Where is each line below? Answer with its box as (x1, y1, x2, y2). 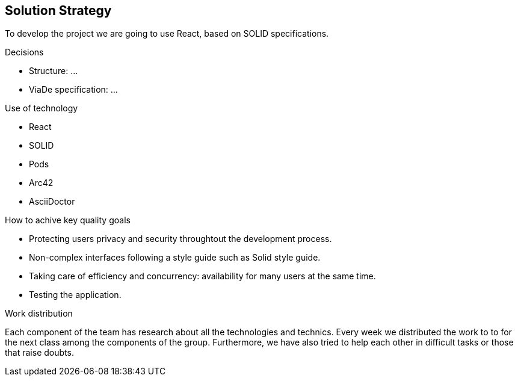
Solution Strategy (5, 3, 112, 18)
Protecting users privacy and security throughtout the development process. (29, 234, 332, 244)
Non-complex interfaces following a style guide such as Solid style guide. (29, 252, 321, 263)
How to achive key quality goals (5, 215, 131, 226)
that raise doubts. (5, 347, 74, 358)
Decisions (5, 47, 44, 58)
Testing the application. (29, 290, 122, 300)
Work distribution (5, 308, 73, 319)
